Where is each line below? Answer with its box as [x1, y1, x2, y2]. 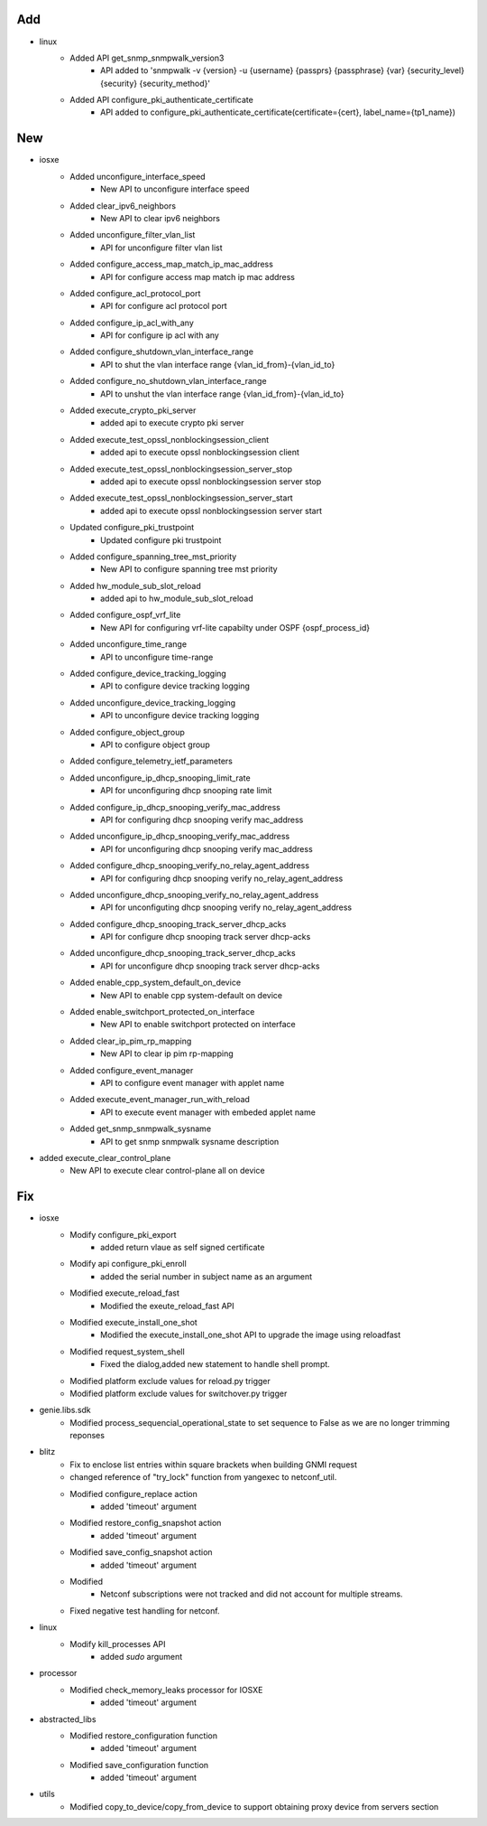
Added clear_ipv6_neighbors [69, 200, 176, 211]
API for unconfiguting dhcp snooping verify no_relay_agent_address [100, 902, 352, 913]
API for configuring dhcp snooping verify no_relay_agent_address [100, 873, 344, 884]
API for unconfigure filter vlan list [100, 242, 223, 253]
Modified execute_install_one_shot [69, 1316, 198, 1327]
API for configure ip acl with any [100, 330, 220, 341]
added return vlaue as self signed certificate [100, 1242, 265, 1253]
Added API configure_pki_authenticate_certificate [69, 95, 254, 106]
